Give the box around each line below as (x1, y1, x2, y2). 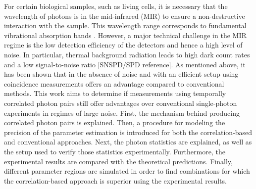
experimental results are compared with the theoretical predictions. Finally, (4, 156, 233, 166)
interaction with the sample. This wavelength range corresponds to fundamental (4, 20, 247, 31)
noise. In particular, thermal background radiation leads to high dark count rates (4, 49, 250, 59)
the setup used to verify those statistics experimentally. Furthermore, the (4, 146, 225, 156)
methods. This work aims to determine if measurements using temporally (4, 88, 226, 98)
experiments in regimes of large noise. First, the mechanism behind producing (4, 107, 240, 118)
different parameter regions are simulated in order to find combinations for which (4, 166, 250, 176)
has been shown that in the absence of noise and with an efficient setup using (4, 69, 239, 79)
